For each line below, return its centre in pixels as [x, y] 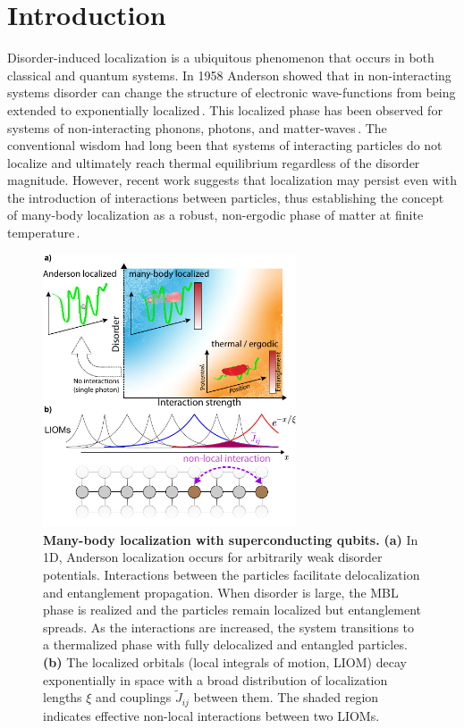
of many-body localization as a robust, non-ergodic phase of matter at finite [215, 215]
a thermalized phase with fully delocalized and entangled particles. [225, 644]
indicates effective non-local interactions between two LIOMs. [211, 715]
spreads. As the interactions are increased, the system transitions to [229, 627]
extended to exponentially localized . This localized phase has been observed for [225, 109]
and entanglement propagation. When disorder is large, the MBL [221, 592]
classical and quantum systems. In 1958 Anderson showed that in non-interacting [229, 75]
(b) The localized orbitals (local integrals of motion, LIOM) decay [225, 661]
